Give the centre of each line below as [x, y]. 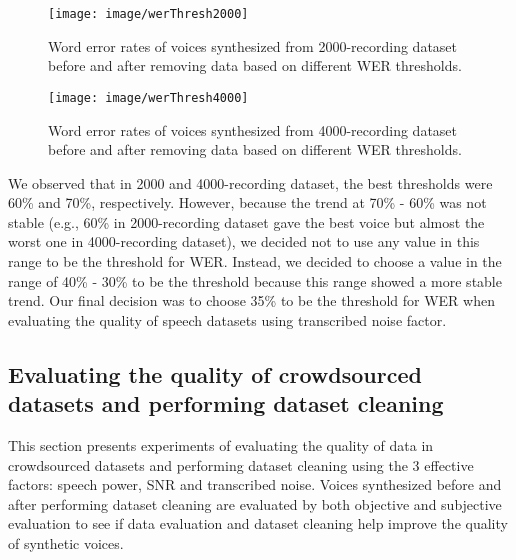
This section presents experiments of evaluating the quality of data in [221, 445]
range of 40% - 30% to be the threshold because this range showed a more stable [255, 280]
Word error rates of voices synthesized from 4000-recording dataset [253, 129]
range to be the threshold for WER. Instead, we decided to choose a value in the [255, 261]
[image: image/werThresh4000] [148, 97]
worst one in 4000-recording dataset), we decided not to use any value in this [244, 241]
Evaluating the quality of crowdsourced [215, 373]
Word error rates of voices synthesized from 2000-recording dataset [253, 45]
